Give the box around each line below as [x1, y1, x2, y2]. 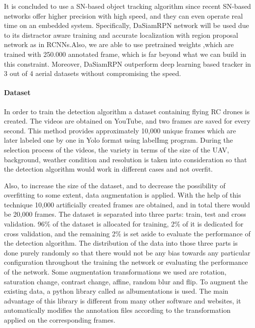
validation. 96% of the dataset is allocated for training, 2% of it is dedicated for [4, 219, 244, 229]
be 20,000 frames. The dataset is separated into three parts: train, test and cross [4, 209, 246, 219]
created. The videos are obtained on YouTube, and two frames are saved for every [4, 116, 251, 126]
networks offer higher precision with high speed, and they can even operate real [4, 10, 243, 21]
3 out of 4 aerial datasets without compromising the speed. [4, 68, 181, 78]
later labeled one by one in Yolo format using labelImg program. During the [4, 135, 233, 145]
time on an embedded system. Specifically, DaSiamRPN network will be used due [4, 20, 249, 30]
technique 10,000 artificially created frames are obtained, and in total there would [4, 199, 250, 209]
